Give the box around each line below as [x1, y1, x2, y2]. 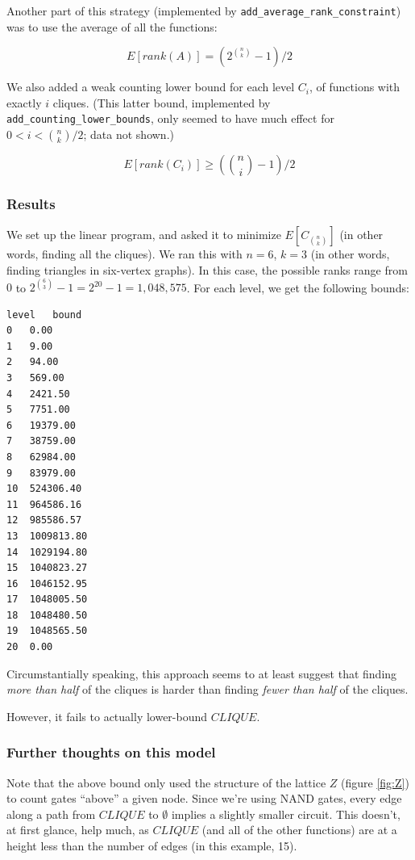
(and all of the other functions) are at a [201, 821, 397, 838]
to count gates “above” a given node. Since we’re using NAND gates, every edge [6, 790, 402, 807]
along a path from [6, 805, 96, 822]
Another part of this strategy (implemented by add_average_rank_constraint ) [6, 2, 401, 19]
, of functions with [309, 78, 400, 95]
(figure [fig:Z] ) [341, 774, 409, 791]
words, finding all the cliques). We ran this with [6, 245, 243, 262]
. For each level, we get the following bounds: [186, 279, 409, 295]
